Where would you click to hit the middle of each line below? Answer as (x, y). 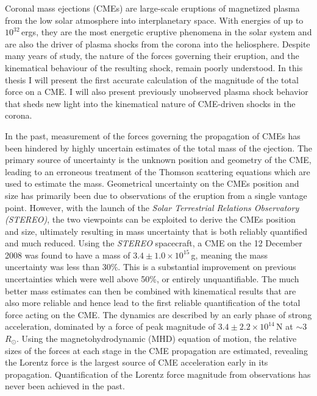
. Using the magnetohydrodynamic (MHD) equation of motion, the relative (157, 339)
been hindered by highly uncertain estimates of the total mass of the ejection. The (158, 148)
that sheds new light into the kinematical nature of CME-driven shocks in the (150, 103)
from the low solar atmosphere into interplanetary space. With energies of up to (154, 20)
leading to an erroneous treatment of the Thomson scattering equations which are (158, 171)
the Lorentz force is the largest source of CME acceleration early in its (137, 362)
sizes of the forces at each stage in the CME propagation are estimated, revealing (156, 350)
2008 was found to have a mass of (68, 255)
